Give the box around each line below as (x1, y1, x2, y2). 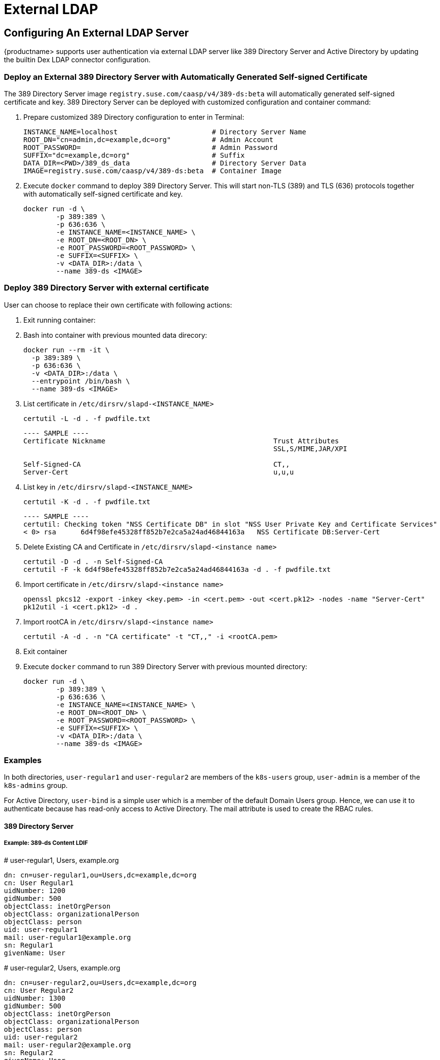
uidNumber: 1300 (4, 994, 66, 1002)
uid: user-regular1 (4, 925, 78, 933)
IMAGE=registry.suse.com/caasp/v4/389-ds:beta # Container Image (23, 166, 282, 175)
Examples (4, 755, 42, 766)
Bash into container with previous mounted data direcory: (23, 330, 207, 339)
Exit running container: (23, 315, 96, 324)
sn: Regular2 (4, 1048, 53, 1057)
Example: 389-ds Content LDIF (4, 840, 88, 847)
